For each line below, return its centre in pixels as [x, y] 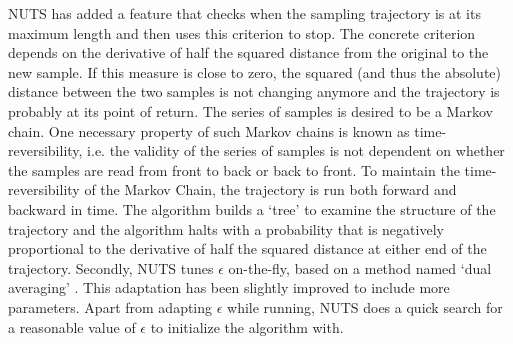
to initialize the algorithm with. [247, 326]
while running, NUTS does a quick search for [365, 306]
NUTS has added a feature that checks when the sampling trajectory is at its [244, 13]
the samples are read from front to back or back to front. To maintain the [234, 169]
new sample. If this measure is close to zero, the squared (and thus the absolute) [255, 71]
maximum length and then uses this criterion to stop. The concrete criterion [242, 32]
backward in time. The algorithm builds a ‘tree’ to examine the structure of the [252, 208]
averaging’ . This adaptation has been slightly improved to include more [229, 287]
